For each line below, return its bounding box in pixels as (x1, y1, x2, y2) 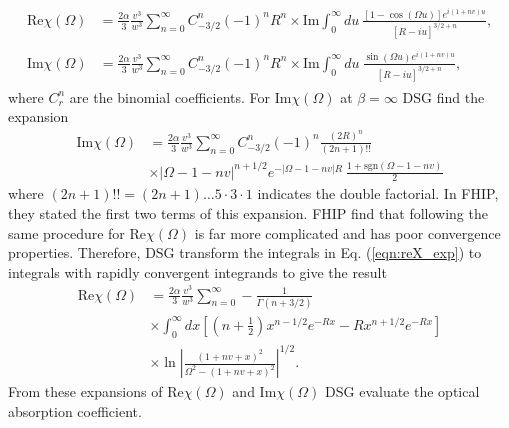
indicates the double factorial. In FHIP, (257, 183, 499, 204)
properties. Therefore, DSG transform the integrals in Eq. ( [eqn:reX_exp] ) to (8, 242, 482, 263)
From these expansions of (8, 381, 163, 402)
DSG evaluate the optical (325, 381, 480, 402)
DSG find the (402, 86, 485, 107)
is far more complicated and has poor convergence (194, 222, 501, 243)
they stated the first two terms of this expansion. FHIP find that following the (8, 203, 488, 224)
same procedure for (8, 222, 125, 243)
